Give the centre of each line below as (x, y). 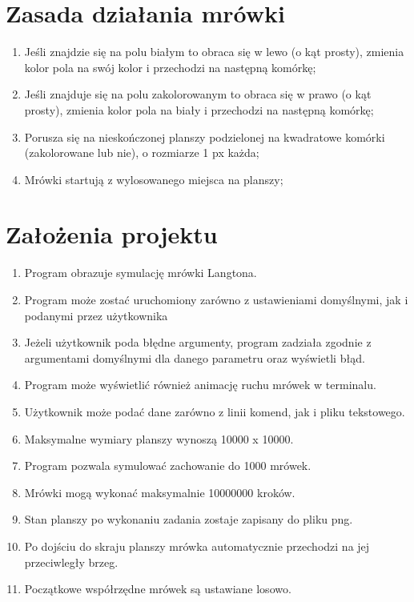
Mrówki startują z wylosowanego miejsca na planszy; (154, 179)
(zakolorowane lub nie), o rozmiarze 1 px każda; (142, 153)
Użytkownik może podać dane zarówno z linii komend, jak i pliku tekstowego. (215, 411)
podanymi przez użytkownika (96, 315)
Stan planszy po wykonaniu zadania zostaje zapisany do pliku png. (189, 519)
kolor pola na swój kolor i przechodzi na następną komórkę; (170, 67)
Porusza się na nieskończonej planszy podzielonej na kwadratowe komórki (205, 136)
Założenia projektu (112, 234)
